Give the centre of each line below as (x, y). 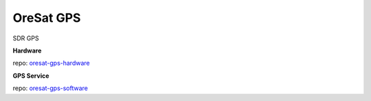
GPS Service (31, 76)
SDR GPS (26, 38)
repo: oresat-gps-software (50, 88)
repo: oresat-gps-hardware (51, 63)
